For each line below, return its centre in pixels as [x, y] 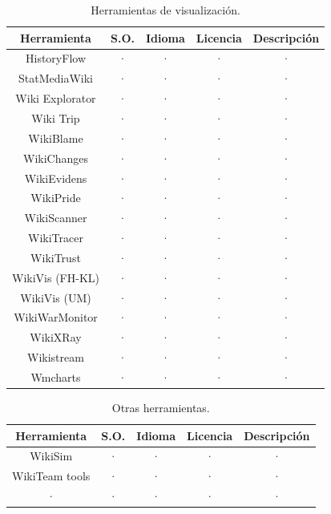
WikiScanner [56, 218]
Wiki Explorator [56, 98]
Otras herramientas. [161, 408]
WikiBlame [56, 138]
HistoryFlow [56, 58]
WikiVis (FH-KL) [56, 277]
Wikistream [56, 357]
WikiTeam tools [51, 476]
